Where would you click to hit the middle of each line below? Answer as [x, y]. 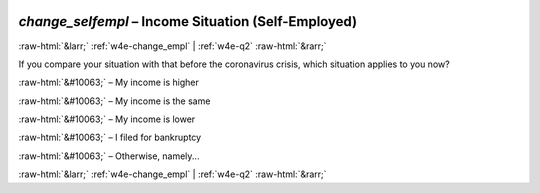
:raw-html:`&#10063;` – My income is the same [114, 101]
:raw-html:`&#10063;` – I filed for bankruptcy [110, 137]
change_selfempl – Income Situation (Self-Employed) [188, 21]
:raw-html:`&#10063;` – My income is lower [107, 119]
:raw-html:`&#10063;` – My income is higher [108, 82]
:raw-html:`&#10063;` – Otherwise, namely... [109, 156]
